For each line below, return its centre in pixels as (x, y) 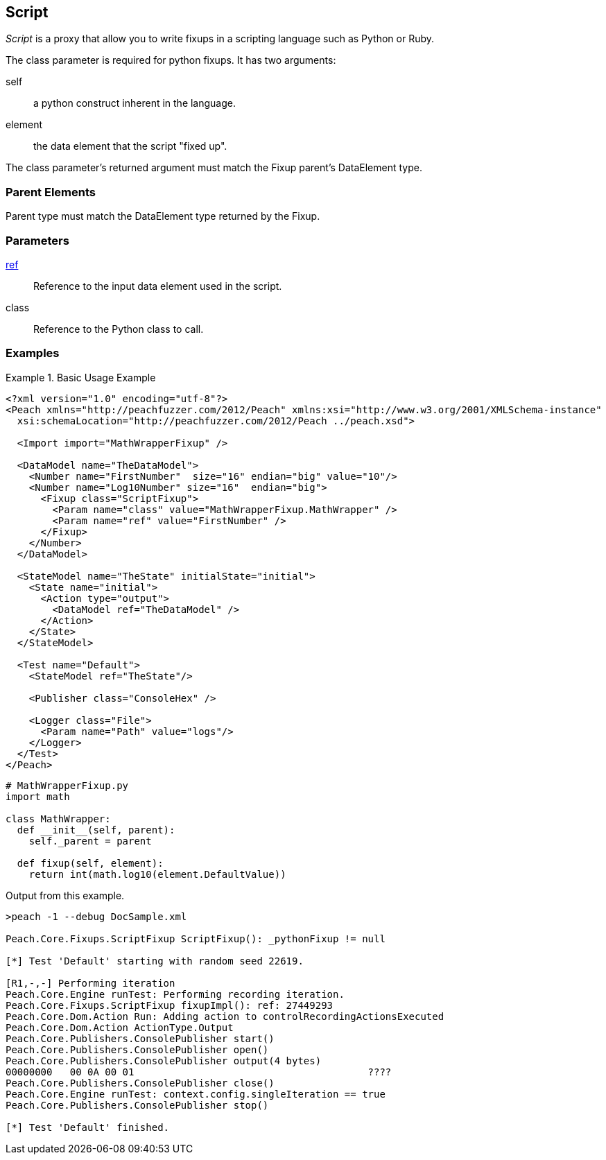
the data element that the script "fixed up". (130, 146)
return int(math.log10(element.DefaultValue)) (157, 874)
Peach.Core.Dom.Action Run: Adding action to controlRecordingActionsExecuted (225, 1016)
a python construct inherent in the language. (135, 103)
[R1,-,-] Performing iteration (90, 983)
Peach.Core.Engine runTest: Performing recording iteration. (175, 994)
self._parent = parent (90, 841)
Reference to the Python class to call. (119, 329)
